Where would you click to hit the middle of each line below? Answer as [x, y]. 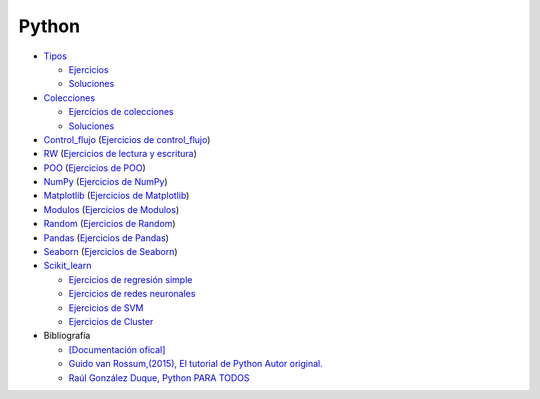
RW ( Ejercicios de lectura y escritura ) [120, 154]
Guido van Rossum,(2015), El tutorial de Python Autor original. [196, 364]
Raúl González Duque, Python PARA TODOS [159, 377]
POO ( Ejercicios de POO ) [95, 167]
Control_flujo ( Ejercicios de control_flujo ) [127, 139]
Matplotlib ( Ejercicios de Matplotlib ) [116, 196]
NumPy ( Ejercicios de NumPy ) [106, 182]
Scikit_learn [67, 266]
